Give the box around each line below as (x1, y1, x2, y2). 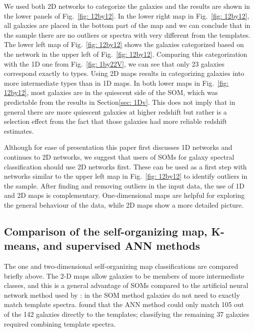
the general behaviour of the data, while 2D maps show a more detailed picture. (4, 199, 244, 210)
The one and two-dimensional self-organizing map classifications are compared (4, 261, 238, 271)
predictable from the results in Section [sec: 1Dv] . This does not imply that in (4, 96, 235, 107)
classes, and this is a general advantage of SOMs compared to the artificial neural (4, 280, 249, 290)
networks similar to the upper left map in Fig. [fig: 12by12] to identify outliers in (4, 171, 248, 181)
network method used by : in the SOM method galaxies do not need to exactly (4, 289, 240, 300)
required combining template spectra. (4, 318, 116, 329)
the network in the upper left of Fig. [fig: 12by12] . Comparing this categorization (4, 48, 248, 59)
